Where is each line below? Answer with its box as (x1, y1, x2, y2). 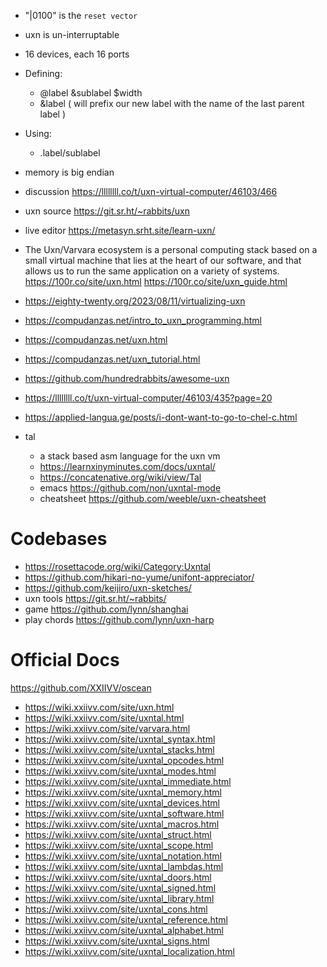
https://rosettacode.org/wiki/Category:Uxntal (24, 560, 211, 572)
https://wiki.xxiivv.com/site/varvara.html (24, 722, 191, 734)
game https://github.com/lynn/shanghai (24, 603, 189, 615)
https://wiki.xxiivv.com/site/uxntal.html (24, 711, 185, 724)
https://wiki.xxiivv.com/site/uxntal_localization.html (24, 945, 235, 957)
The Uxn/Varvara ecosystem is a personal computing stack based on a (24, 244, 318, 255)
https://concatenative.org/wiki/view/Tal (39, 471, 202, 483)
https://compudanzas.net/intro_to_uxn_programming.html (24, 315, 262, 326)
